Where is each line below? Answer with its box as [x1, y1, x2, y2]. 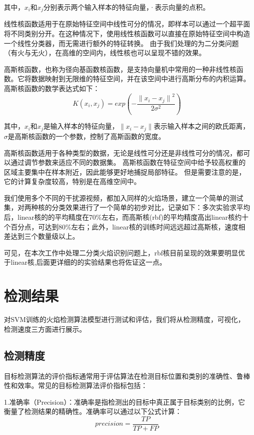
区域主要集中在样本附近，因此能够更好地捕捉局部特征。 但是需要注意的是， [4, 166, 246, 177]
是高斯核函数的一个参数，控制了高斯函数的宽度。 [8, 131, 165, 141]
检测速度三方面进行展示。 [4, 323, 86, 334]
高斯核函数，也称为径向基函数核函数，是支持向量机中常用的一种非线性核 [4, 64, 236, 74]
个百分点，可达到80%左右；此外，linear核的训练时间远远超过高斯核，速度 [4, 221, 238, 231]
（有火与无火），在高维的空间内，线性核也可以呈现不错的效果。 [4, 47, 206, 58]
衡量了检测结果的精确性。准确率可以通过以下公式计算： [4, 406, 182, 416]
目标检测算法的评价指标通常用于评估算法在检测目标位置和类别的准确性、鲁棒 [4, 370, 250, 381]
